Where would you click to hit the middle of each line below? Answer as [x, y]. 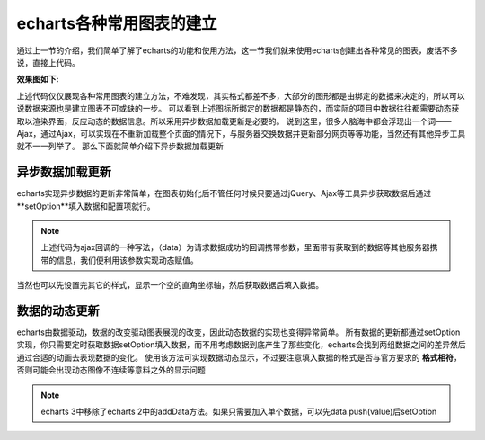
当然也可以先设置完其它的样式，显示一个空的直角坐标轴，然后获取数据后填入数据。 [170, 285]
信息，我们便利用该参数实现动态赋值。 [127, 260]
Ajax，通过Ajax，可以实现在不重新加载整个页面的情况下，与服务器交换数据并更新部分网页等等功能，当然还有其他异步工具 [241, 133]
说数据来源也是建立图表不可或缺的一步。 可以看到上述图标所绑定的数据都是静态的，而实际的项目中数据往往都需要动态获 [238, 109]
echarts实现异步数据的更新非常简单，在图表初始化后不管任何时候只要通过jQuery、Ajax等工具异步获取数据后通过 [224, 193]
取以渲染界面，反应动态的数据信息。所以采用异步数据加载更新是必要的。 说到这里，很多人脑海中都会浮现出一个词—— [234, 121]
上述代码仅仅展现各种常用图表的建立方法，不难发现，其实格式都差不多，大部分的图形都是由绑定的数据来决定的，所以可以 [241, 95]
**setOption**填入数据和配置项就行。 [86, 206]
